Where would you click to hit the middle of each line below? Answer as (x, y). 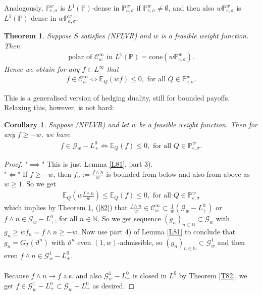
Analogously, (24, 8)
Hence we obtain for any (42, 69)
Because (16, 275)
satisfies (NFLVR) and (116, 35)
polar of (80, 57)
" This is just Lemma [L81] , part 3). (97, 164)
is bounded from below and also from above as (178, 174)
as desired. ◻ (114, 285)
